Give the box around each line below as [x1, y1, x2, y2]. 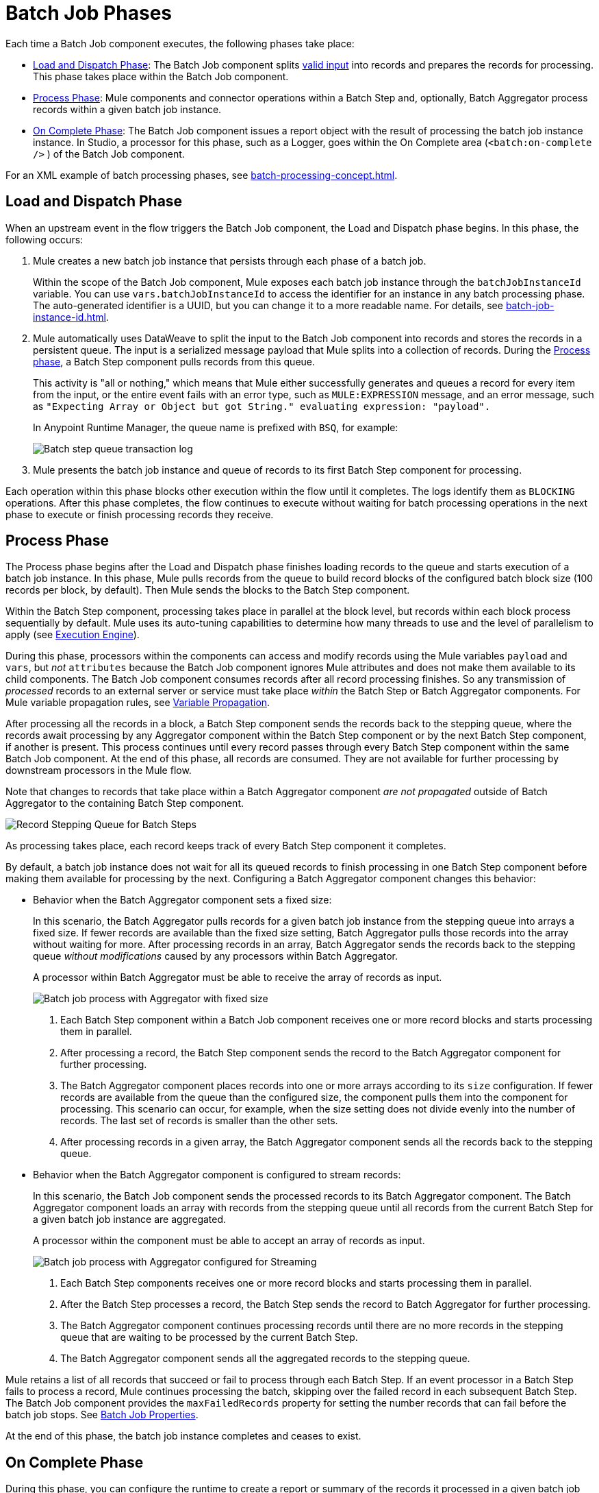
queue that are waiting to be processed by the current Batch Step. [60, 1331, 358, 1344]
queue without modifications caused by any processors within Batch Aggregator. [33, 950, 398, 962]
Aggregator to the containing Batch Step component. [5, 797, 244, 810]
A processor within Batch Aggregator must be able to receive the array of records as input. [33, 971, 442, 984]
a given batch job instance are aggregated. [33, 1213, 227, 1226]
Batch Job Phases [5, 1, 172, 25]
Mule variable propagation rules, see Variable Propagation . [5, 696, 270, 709]
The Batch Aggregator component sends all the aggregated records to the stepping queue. [60, 1352, 470, 1365]
